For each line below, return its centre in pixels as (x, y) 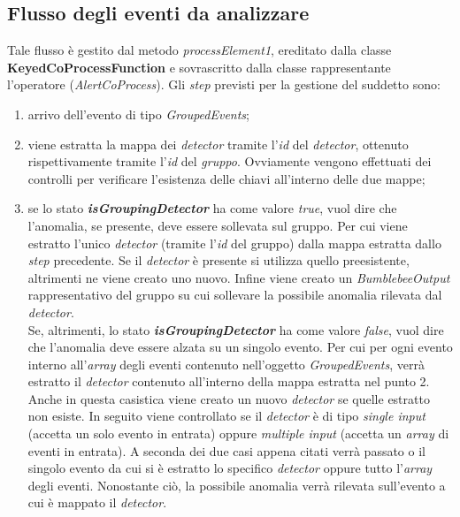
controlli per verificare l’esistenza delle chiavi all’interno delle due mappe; (226, 178)
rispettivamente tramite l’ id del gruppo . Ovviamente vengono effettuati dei (230, 161)
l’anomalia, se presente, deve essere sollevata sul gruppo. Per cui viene (218, 225)
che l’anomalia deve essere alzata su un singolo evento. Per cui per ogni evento (240, 347)
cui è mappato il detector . (97, 502)
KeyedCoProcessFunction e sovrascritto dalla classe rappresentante (199, 67)
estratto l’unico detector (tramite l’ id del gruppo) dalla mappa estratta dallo (234, 243)
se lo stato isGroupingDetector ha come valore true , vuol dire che (212, 208)
